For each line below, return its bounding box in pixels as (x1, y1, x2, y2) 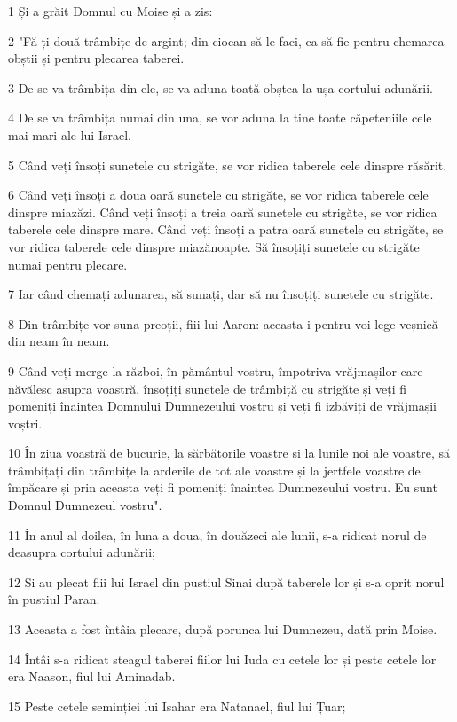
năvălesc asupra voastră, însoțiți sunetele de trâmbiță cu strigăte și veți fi (8, 379, 407, 397)
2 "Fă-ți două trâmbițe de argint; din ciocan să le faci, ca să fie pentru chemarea (8, 31, 445, 50)
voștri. (8, 413, 43, 432)
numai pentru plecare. (8, 255, 128, 273)
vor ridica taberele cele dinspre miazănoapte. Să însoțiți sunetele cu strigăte (8, 237, 420, 255)
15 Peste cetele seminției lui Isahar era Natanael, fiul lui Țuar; (8, 696, 346, 715)
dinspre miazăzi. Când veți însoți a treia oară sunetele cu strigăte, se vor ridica (8, 202, 437, 221)
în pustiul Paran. (8, 590, 100, 608)
